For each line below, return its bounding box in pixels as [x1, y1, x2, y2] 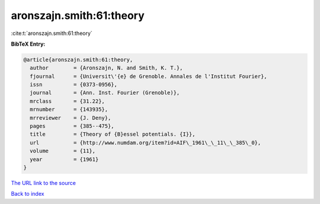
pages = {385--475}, [30, 123, 115, 130]
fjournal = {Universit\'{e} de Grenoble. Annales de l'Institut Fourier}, [30, 73, 268, 79]
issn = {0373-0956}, [30, 81, 118, 88]
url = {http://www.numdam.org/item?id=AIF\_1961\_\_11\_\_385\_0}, [30, 139, 261, 146]
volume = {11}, [30, 148, 96, 154]
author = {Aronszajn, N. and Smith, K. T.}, [30, 65, 183, 71]
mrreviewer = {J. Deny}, [30, 114, 111, 121]
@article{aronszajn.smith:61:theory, [23, 56, 133, 63]
